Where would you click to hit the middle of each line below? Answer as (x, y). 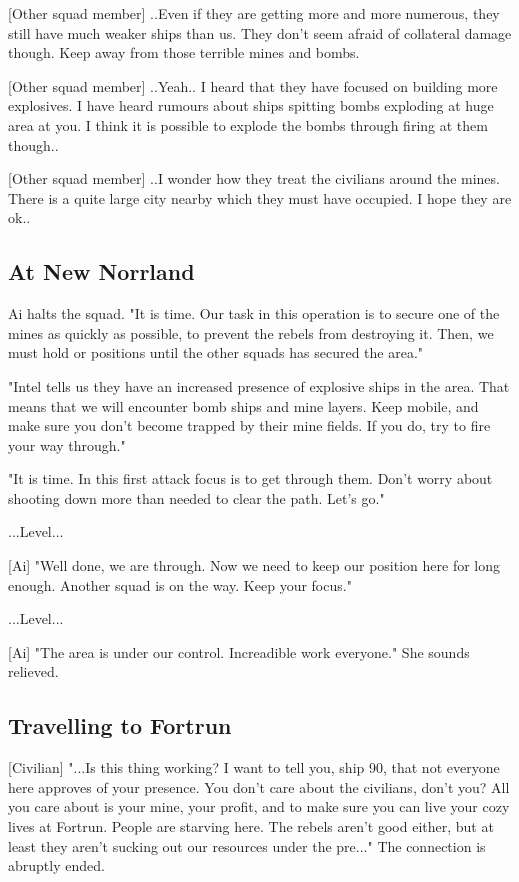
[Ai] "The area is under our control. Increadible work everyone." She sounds (239, 651)
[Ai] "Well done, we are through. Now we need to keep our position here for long (254, 565)
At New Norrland (101, 271)
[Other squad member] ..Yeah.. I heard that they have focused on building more (253, 85)
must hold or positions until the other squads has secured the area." (216, 352)
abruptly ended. (56, 865)
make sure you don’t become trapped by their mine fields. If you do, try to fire (249, 425)
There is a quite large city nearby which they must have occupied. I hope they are (260, 197)
